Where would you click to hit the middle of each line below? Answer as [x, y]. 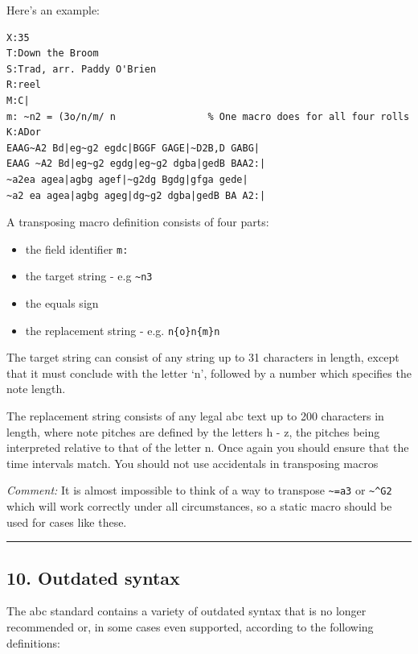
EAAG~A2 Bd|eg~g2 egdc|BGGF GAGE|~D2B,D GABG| [133, 148]
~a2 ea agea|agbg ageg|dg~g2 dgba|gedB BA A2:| [136, 195]
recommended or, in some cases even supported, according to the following [190, 627]
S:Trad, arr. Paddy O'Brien [82, 69]
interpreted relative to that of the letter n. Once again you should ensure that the [208, 447]
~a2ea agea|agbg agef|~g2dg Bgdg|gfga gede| [127, 179]
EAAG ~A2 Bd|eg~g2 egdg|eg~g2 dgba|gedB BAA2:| [136, 164]
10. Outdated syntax [93, 577]
